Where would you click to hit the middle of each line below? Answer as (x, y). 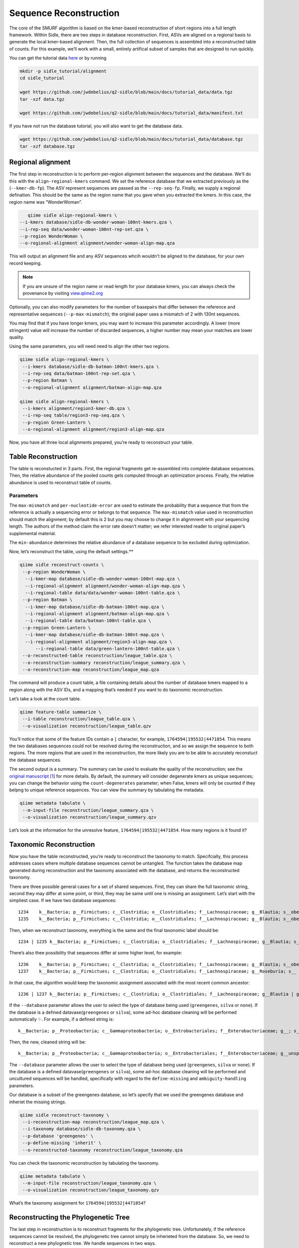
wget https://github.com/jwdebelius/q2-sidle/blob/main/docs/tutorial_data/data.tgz (126, 92)
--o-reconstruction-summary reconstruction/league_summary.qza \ (104, 662)
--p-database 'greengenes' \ (58, 1136)
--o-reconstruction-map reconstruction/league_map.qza (91, 670)
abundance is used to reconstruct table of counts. (61, 482)
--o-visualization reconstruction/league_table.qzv (87, 726)
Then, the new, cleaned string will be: (48, 1042)
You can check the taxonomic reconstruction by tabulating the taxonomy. (84, 1163)
